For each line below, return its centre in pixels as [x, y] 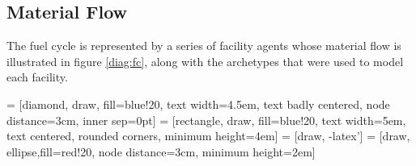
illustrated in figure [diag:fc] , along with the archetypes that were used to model [205, 61]
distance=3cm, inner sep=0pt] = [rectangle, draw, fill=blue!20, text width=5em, [206, 120]
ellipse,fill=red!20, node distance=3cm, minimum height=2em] [161, 151]
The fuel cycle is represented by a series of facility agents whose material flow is [204, 46]
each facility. [37, 77]
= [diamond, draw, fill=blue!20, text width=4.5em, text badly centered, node [198, 104]
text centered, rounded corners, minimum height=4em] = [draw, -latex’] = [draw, [208, 136]
